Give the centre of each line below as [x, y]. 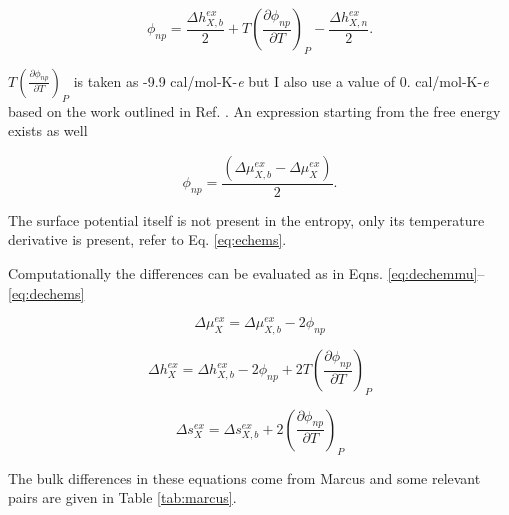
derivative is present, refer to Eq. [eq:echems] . [147, 239]
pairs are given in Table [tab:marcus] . [122, 497]
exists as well [48, 130]
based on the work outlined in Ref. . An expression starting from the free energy [254, 110]
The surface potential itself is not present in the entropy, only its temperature [246, 219]
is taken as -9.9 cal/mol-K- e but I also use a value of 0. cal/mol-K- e [281, 80]
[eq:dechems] [46, 292]
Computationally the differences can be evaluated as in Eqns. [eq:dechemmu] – [246, 273]
